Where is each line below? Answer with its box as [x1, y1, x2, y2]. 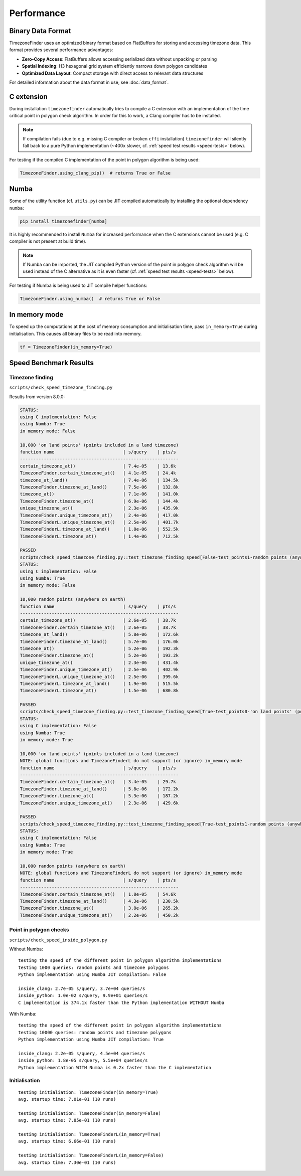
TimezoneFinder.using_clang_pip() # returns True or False [20, 170, 171, 176]
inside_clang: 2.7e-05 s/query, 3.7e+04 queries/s [18, 985, 145, 991]
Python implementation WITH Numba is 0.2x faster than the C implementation [18, 1065, 212, 1070]
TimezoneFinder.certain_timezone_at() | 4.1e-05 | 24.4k [20, 470, 176, 476]
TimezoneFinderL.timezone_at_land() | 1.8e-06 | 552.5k [20, 527, 179, 532]
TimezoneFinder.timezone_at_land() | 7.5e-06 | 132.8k [20, 484, 179, 490]
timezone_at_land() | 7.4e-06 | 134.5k [20, 477, 179, 483]
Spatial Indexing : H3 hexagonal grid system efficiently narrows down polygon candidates [22, 63, 208, 69]
